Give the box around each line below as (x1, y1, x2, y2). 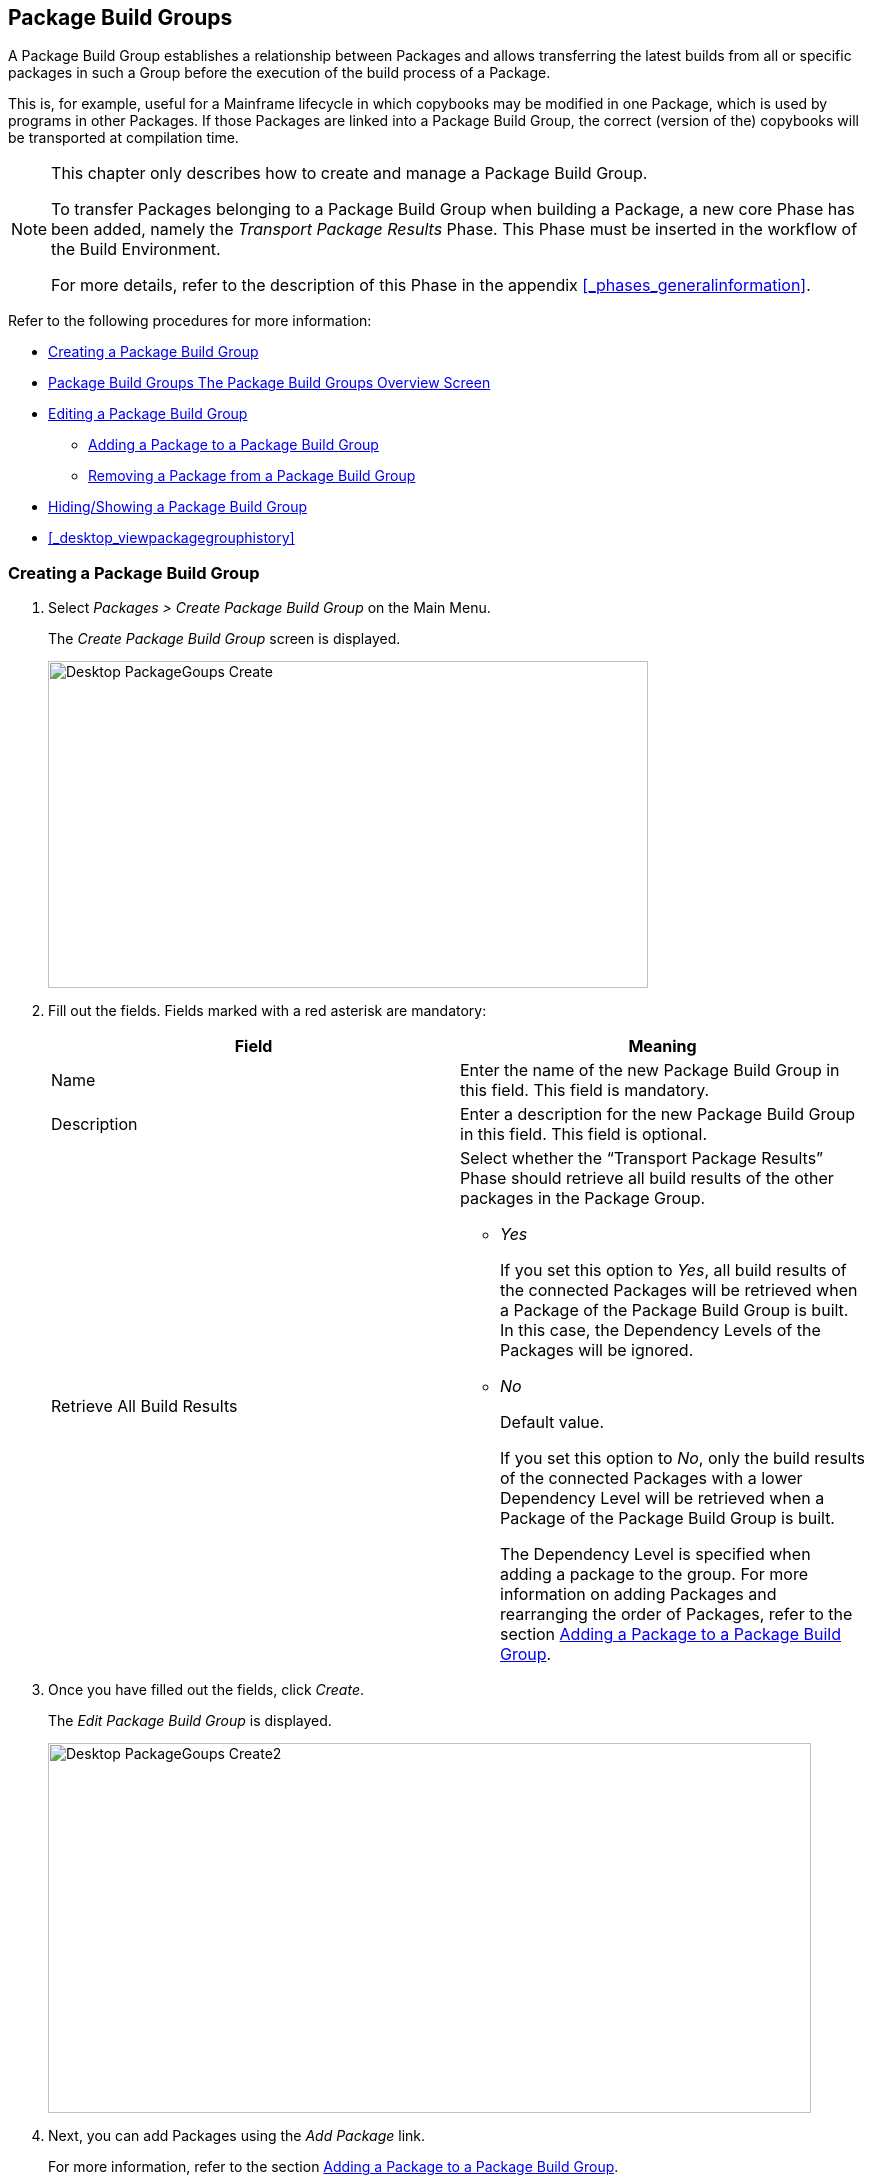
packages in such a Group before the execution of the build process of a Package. (8, 64, 551, 82)
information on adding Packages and (500, 1584, 777, 1605)
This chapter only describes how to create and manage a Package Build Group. (51, 163, 648, 184)
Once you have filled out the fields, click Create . (48, 1681, 365, 1699)
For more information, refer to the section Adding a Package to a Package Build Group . (48, 2158, 619, 2176)
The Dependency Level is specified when (500, 1544, 811, 1565)
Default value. (500, 1412, 605, 1433)
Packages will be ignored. (500, 1340, 694, 1361)
